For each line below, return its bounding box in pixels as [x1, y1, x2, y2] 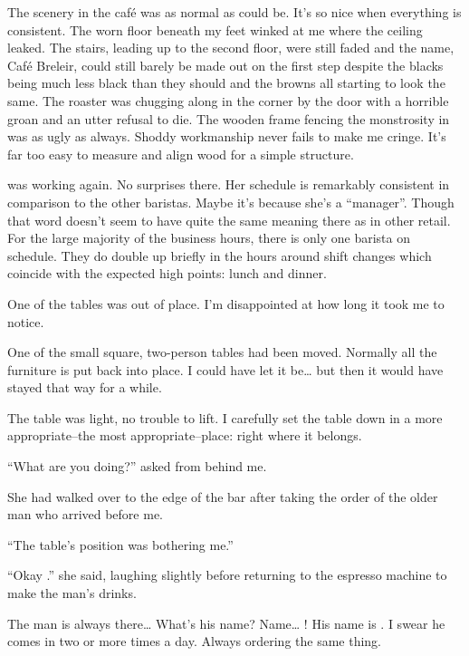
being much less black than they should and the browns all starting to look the [7, 73, 445, 92]
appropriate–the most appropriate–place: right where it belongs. [7, 426, 362, 445]
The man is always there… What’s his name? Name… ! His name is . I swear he [7, 613, 445, 632]
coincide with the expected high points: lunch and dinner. [7, 264, 327, 283]
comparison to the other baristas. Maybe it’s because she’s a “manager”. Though [7, 192, 455, 211]
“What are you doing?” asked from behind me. [7, 457, 267, 476]
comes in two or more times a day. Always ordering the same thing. [7, 632, 382, 651]
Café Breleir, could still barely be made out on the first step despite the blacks [7, 55, 444, 74]
